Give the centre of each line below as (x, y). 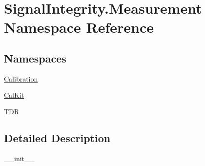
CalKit (14, 95)
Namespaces (35, 58)
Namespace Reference (79, 27)
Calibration (21, 78)
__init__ (20, 158)
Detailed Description (57, 137)
